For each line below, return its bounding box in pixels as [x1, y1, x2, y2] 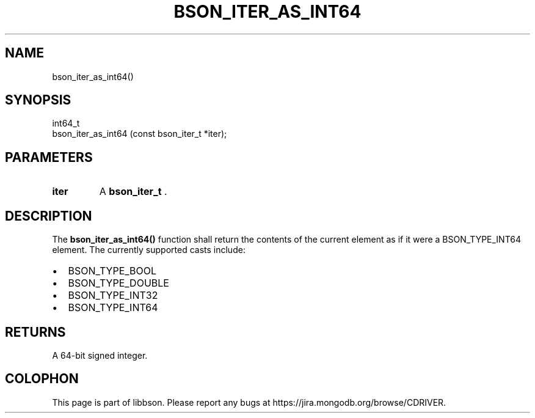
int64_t [52, 118, 80, 129]
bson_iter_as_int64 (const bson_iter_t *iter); [52, 128, 227, 139]
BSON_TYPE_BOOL [68, 265, 157, 277]
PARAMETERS [5, 149, 93, 165]
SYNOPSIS [5, 92, 71, 108]
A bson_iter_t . [99, 185, 167, 198]
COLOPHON [5, 371, 79, 387]
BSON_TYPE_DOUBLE [68, 277, 169, 290]
